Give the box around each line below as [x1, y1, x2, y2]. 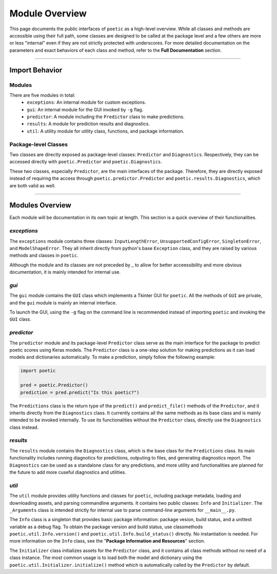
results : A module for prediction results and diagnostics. [27, 121, 150, 127]
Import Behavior [9, 66, 63, 74]
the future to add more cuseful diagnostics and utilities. [9, 469, 127, 475]
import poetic [20, 368, 56, 374]
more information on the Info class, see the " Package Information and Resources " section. [9, 538, 205, 544]
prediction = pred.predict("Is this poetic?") [20, 389, 140, 395]
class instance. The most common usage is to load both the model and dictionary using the [9, 554, 203, 561]
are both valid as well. [9, 182, 56, 188]
